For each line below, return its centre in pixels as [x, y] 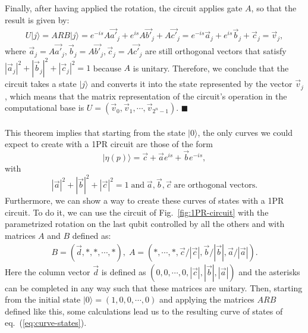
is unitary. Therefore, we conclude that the [211, 68]
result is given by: [37, 19]
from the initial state [43, 299]
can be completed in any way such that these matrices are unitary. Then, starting [154, 287]
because [107, 68]
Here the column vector [48, 271]
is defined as [124, 271]
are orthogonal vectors [215, 186]
